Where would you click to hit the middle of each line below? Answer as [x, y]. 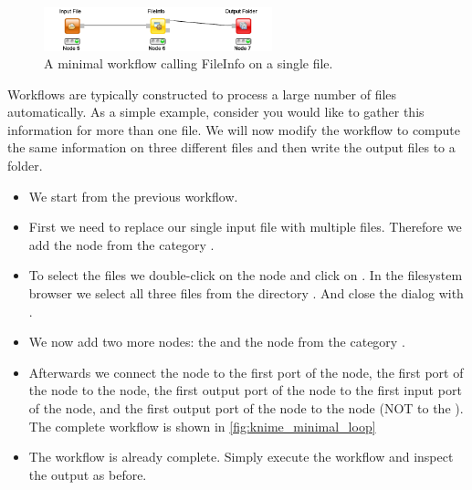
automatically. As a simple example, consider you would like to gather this [216, 112]
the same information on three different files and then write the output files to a [231, 147]
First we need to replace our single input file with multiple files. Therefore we [245, 227]
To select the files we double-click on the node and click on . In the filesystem [246, 275]
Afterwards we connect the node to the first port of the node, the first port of [246, 372]
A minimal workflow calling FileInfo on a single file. [189, 63]
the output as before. [88, 474]
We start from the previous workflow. [133, 196]
